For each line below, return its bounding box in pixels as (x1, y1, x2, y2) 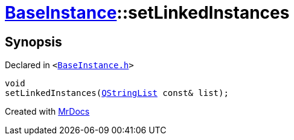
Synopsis (5, 34, 62, 49)
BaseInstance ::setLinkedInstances (5, 2, 290, 23)
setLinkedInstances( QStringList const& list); (5, 88, 229, 98)
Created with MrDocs (5, 106, 90, 117)
